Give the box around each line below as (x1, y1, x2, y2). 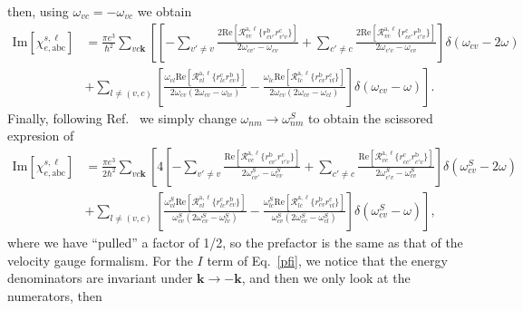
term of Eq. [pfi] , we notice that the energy (207, 250, 448, 269)
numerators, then (7, 286, 102, 305)
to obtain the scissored (307, 108, 433, 127)
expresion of (7, 126, 74, 145)
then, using (7, 2, 69, 20)
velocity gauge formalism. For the (7, 250, 193, 269)
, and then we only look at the (241, 268, 411, 287)
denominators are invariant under (7, 268, 193, 287)
